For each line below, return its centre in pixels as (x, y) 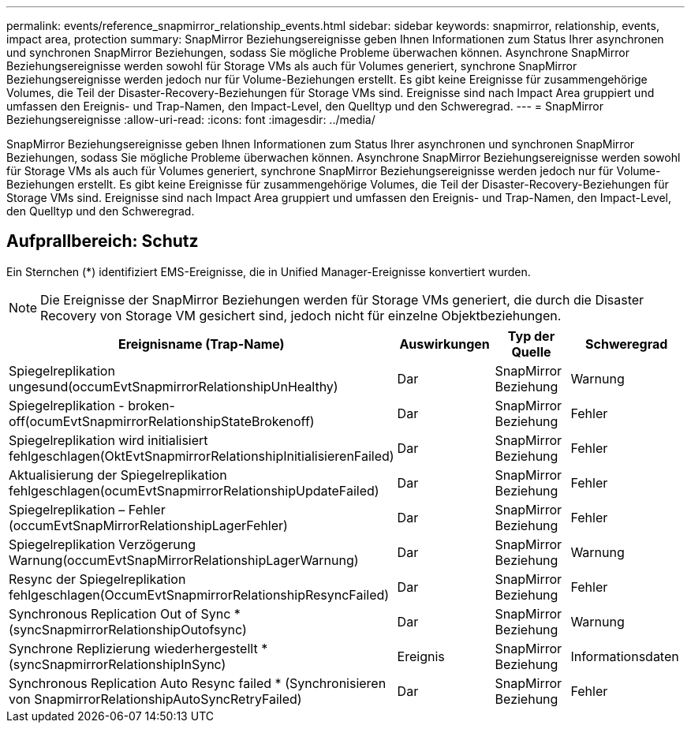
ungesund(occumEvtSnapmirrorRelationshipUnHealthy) (174, 386)
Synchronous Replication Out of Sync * (125, 613)
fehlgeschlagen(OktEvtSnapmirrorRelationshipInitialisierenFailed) (202, 456)
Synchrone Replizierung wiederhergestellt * (138, 648)
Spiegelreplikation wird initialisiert (108, 440)
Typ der (531, 336)
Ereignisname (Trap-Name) (201, 344)
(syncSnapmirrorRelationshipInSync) (118, 664)
